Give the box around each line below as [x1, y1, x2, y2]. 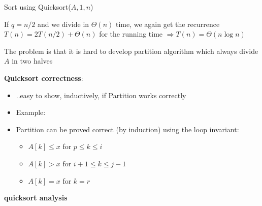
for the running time [99, 28, 163, 39]
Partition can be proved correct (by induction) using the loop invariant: [16, 124, 239, 134]
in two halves [12, 55, 53, 66]
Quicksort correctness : [4, 72, 83, 83]
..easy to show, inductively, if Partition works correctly [16, 90, 186, 100]
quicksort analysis [4, 192, 68, 203]
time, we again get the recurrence [115, 18, 220, 29]
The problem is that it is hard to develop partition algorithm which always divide [4, 45, 258, 56]
